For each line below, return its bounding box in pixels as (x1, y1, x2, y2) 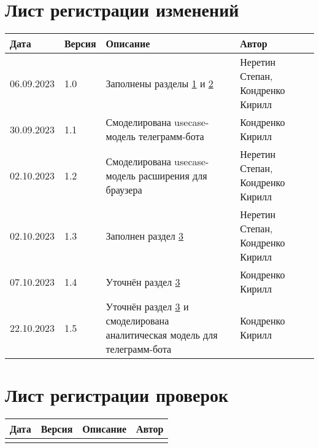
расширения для (139, 168, 207, 183)
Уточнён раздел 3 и (106, 299, 189, 314)
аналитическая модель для (106, 328, 218, 342)
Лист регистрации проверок (5, 382, 229, 407)
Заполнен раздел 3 (106, 228, 184, 243)
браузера (106, 182, 142, 197)
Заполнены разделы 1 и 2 (106, 76, 213, 90)
